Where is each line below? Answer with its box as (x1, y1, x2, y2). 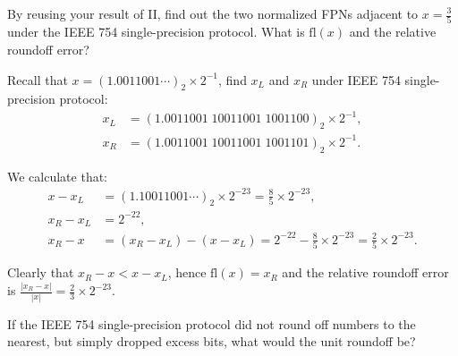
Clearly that (7, 263, 74, 282)
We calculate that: (7, 166, 107, 185)
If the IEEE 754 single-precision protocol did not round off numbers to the (7, 314, 416, 333)
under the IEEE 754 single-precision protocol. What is (7, 22, 305, 41)
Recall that (7, 70, 68, 89)
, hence (167, 263, 207, 282)
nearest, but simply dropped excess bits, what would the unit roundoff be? (7, 332, 416, 351)
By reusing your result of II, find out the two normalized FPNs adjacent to (7, 4, 419, 22)
